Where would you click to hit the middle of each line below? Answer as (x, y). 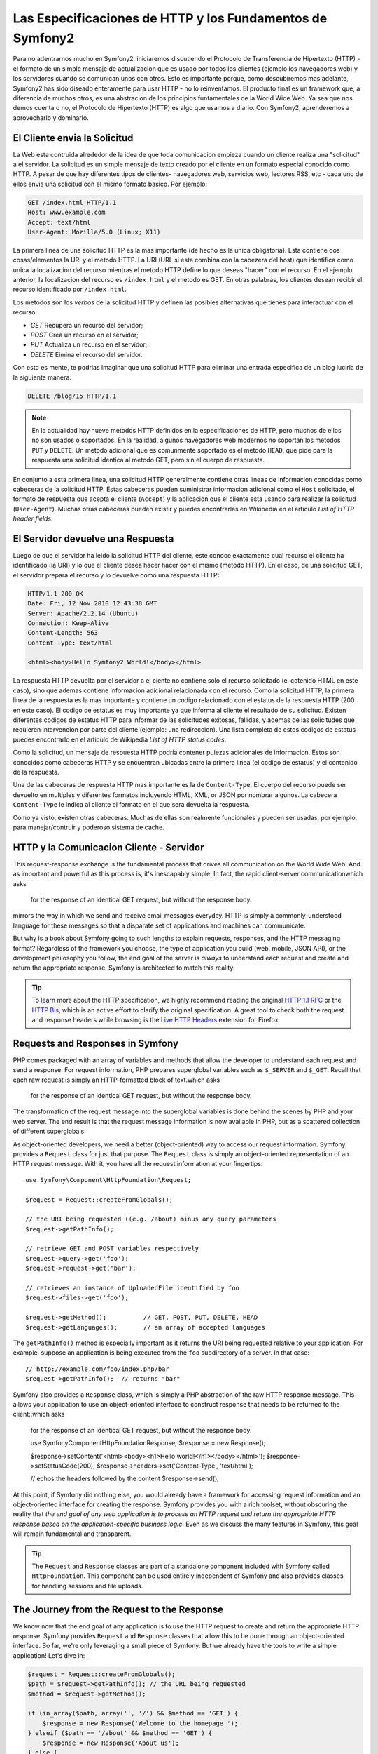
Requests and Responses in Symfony (96, 1043)
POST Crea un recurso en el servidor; (85, 335)
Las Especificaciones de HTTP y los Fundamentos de (170, 18)
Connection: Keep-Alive (69, 623)
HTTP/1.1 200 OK (56, 594)
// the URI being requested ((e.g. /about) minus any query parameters (151, 1219)
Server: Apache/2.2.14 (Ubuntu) (83, 613)
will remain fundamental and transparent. (72, 1534)
